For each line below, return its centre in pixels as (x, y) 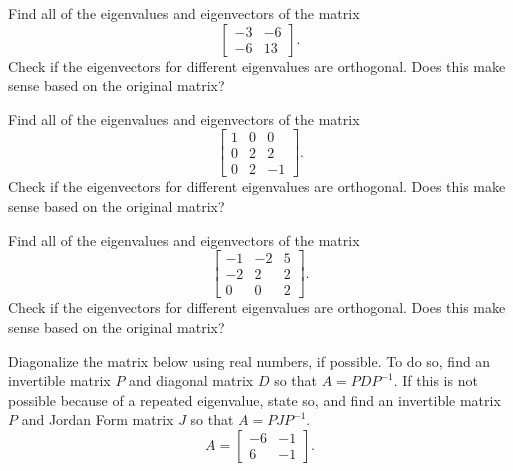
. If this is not (435, 380)
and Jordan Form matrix (97, 419)
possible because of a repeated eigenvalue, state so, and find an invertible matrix (254, 399)
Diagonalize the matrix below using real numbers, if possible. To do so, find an (249, 360)
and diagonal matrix (191, 380)
